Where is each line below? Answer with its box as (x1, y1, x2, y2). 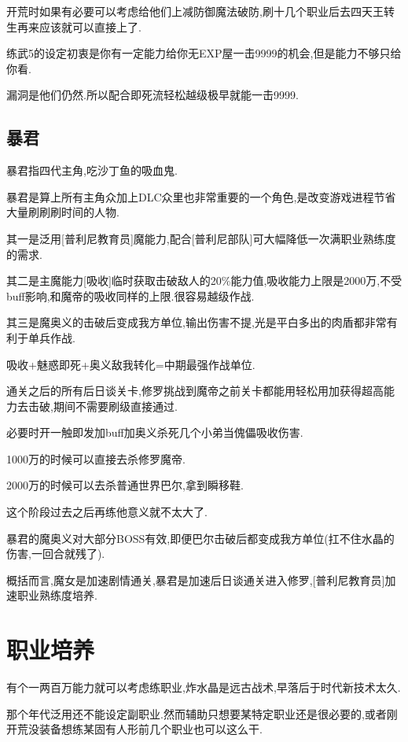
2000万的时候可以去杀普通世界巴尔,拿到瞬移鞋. (6, 477, 244, 493)
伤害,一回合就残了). (6, 545, 105, 562)
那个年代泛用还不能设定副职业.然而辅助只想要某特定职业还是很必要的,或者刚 (6, 705, 398, 722)
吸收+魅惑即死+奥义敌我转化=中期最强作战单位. (6, 356, 255, 372)
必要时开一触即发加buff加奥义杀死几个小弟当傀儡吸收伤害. (6, 424, 303, 441)
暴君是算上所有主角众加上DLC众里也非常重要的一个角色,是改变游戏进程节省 (6, 188, 396, 205)
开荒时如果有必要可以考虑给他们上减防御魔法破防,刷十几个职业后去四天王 (6, 3, 384, 19)
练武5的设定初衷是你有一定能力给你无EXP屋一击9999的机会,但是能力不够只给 (6, 45, 402, 61)
